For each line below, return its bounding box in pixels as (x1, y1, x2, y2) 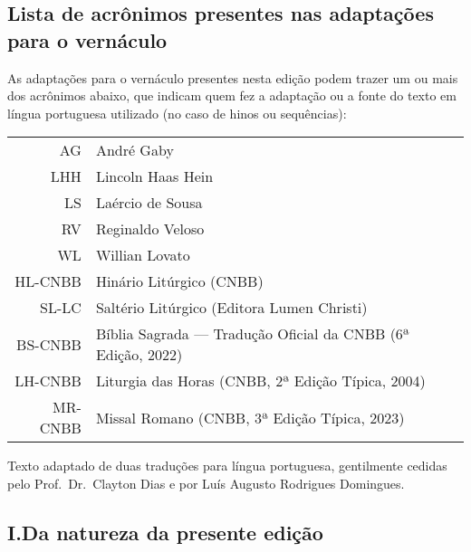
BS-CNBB (16, 333, 82, 355)
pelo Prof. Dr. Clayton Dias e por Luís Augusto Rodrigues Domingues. (7, 473, 405, 492)
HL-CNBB (14, 271, 82, 292)
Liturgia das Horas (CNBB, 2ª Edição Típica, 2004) (95, 370, 426, 392)
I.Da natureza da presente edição (7, 518, 323, 546)
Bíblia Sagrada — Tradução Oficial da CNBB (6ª (95, 323, 410, 345)
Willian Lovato (95, 244, 190, 266)
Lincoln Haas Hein (95, 166, 214, 187)
